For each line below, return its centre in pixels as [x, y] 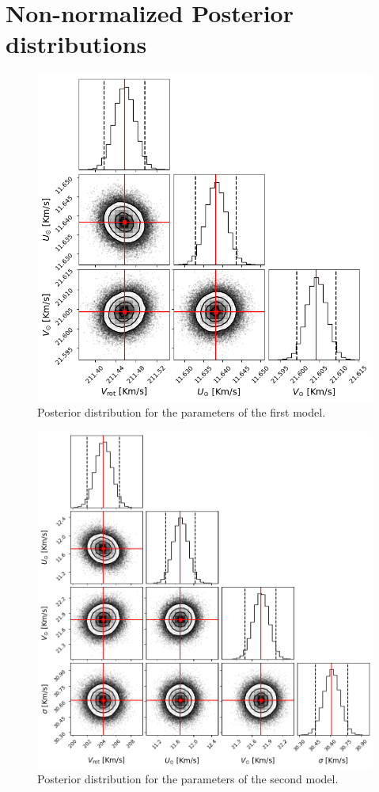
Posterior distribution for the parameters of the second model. [188, 779]
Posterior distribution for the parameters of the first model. [182, 412]
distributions [76, 44]
